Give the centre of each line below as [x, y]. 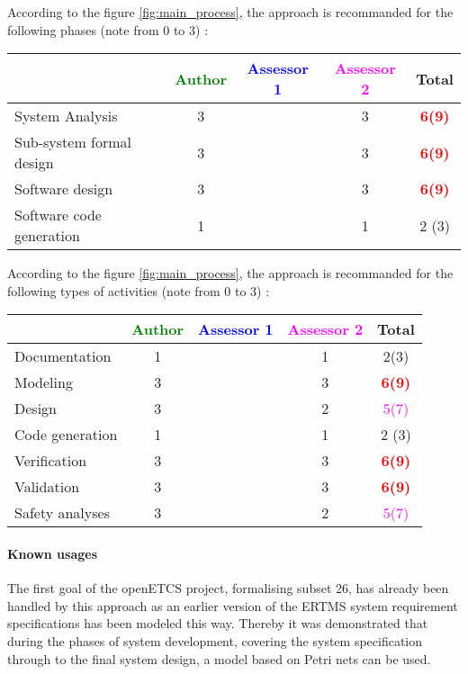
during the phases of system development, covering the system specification [215, 640]
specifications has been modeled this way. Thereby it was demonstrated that [218, 623]
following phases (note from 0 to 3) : [108, 29]
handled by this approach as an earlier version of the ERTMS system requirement [233, 605]
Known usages [53, 553]
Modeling [44, 382]
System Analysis [66, 116]
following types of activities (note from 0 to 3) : [139, 290]
